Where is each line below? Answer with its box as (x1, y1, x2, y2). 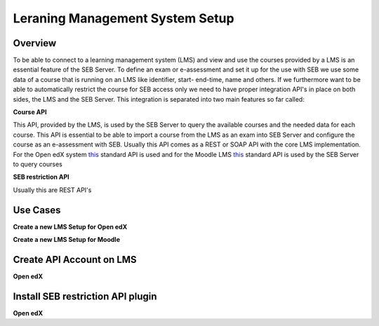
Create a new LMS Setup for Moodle (13, 236, 121, 244)
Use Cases (13, 204, 61, 216)
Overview (13, 37, 57, 49)
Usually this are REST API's (13, 186, 92, 194)
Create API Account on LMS (13, 253, 137, 266)
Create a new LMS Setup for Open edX (13, 222, 128, 231)
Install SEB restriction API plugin (13, 290, 157, 302)
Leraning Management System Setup (13, 11, 234, 26)
